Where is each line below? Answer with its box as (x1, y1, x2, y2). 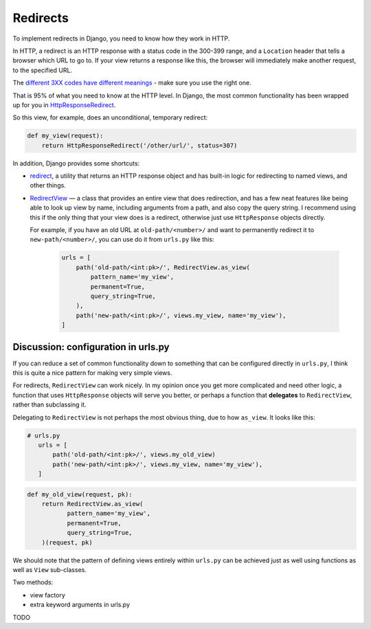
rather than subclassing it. (12, 400, 87, 409)
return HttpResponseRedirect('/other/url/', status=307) (41, 141, 238, 149)
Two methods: (12, 578, 54, 586)
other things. (30, 181, 67, 190)
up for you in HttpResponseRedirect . (12, 100, 116, 109)
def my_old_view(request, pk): (27, 490, 133, 498)
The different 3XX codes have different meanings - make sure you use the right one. (12, 79, 251, 87)
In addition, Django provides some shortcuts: (12, 159, 140, 168)
